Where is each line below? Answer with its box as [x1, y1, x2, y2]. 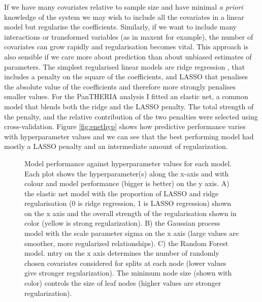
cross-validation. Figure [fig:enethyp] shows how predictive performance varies [4, 121, 246, 132]
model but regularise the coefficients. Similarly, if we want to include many [4, 21, 237, 32]
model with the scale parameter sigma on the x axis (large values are [24, 228, 239, 238]
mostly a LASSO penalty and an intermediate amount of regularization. [4, 141, 228, 152]
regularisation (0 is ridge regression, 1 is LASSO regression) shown [24, 198, 232, 208]
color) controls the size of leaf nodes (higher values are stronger [24, 278, 221, 288]
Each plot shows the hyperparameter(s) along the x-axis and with [24, 168, 229, 178]
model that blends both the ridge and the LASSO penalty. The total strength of [4, 101, 254, 111]
